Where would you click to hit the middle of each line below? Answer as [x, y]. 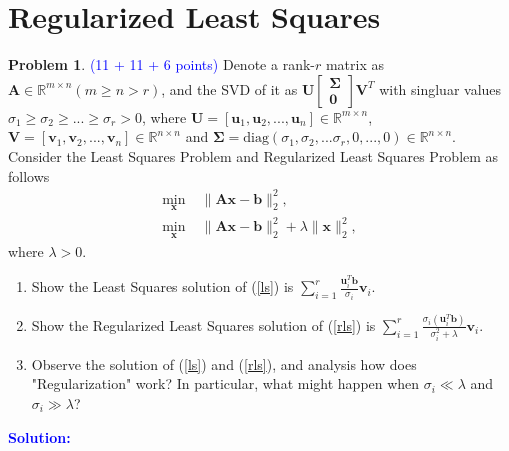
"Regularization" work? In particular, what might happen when [225, 383]
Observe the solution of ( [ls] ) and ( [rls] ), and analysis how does [224, 363]
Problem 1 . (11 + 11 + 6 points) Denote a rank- [161, 64]
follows [29, 175]
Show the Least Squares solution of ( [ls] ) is [162, 286]
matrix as [355, 64]
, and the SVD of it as [229, 88]
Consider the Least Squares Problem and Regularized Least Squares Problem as [253, 155]
